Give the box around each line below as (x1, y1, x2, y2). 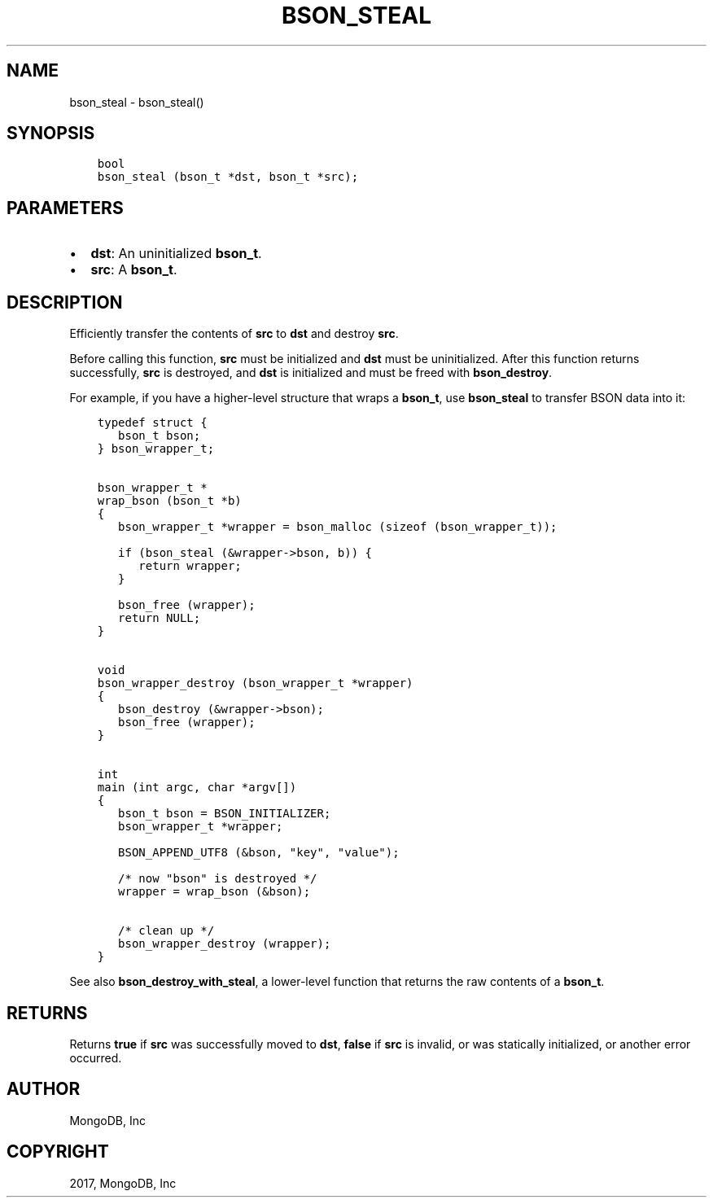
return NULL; (118, 611, 201, 625)
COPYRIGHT (7, 1141, 109, 1162)
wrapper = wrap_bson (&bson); (118, 885, 311, 899)
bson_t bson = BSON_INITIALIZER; (118, 807, 331, 821)
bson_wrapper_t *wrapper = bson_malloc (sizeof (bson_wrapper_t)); (118, 520, 558, 534)
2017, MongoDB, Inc (69, 1176, 177, 1190)
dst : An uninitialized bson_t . (90, 245, 262, 262)
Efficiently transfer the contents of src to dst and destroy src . (69, 326, 399, 341)
